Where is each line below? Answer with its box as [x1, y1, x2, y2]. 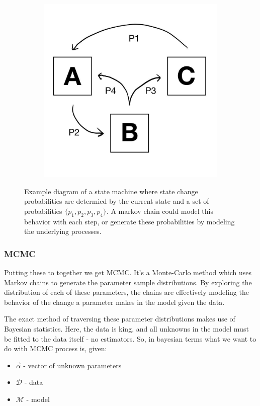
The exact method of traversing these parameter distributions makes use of [4, 313, 235, 324]
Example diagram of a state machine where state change [24, 186, 198, 196]
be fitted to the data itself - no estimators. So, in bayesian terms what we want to [4, 333, 256, 344]
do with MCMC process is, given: [4, 343, 107, 354]
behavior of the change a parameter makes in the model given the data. [4, 296, 225, 307]
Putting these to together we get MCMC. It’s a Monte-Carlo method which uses [4, 267, 252, 277]
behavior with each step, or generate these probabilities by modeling [24, 216, 235, 226]
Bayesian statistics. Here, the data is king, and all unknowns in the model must [4, 323, 249, 334]
